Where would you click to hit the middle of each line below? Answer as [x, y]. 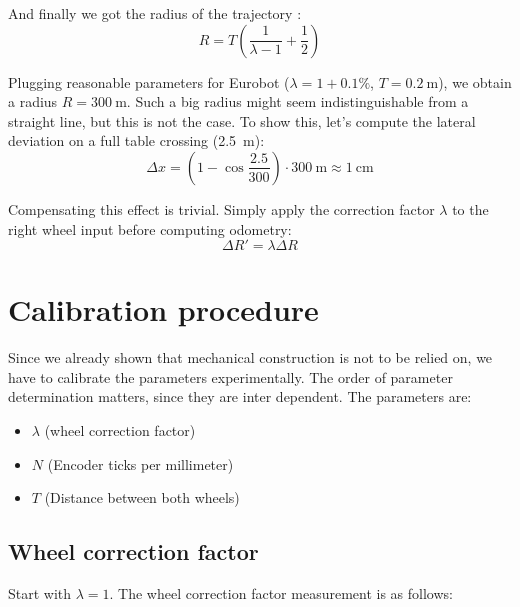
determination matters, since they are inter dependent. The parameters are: [240, 396]
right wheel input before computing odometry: [150, 228]
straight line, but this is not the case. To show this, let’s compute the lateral [242, 120]
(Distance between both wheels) [142, 497]
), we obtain [475, 81]
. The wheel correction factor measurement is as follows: [281, 593]
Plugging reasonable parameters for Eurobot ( [149, 81]
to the [470, 208]
